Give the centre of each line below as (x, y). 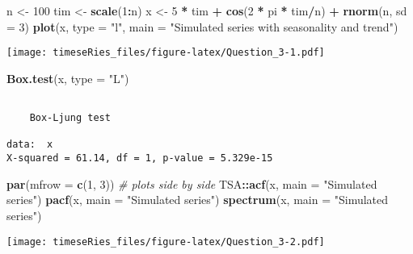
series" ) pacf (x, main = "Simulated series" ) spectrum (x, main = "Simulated (198, 200)
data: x (30, 145)
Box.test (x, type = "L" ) (68, 78)
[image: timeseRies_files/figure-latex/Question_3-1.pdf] (166, 53)
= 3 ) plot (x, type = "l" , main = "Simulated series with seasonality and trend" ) (202, 26)
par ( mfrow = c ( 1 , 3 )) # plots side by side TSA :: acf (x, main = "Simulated (192, 183)
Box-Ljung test (70, 118)
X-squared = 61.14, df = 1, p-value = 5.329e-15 (140, 158)
